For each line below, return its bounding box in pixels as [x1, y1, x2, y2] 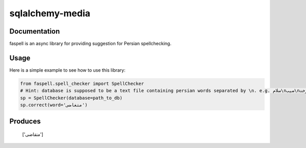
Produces [9, 117, 41, 126]
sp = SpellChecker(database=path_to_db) [20, 95, 122, 101]
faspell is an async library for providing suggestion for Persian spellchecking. [9, 41, 172, 47]
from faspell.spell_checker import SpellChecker [20, 80, 144, 86]
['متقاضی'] [22, 131, 43, 137]
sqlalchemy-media [9, 8, 90, 19]
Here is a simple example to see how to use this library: [9, 67, 126, 73]
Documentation [9, 27, 60, 36]
